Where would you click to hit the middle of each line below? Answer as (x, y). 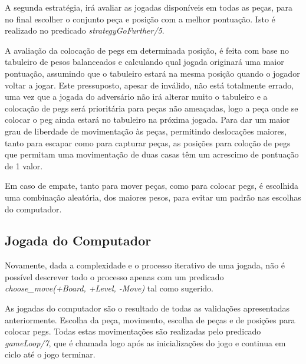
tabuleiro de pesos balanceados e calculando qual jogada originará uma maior (144, 62)
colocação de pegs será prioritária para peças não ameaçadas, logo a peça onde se (152, 108)
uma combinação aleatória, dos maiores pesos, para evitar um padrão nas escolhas (153, 197)
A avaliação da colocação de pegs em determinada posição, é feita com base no (147, 50)
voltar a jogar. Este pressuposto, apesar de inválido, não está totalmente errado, (149, 85)
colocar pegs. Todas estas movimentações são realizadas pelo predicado (133, 331)
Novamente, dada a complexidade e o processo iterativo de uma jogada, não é (145, 265)
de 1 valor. (24, 165)
